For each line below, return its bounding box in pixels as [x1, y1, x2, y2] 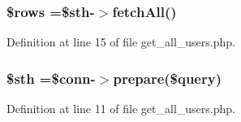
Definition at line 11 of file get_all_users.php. [6, 100, 235, 117]
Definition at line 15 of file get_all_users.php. [6, 33, 235, 50]
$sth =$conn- [6, 68, 96, 88]
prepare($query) [113, 68, 222, 88]
